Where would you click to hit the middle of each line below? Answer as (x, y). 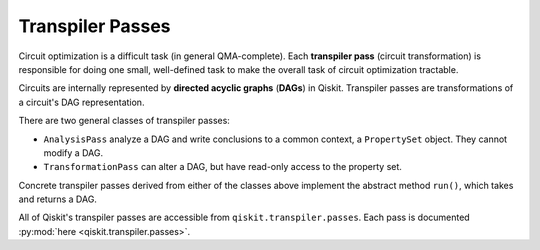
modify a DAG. (73, 152)
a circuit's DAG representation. (81, 102)
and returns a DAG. (57, 199)
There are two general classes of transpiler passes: (124, 121)
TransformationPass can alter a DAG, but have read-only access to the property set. (222, 167)
